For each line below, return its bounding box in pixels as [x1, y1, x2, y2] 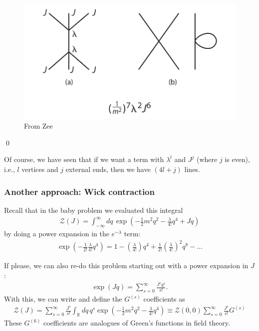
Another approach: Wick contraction [4, 185, 155, 197]
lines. [184, 164, 200, 174]
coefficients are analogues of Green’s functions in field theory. [43, 318, 230, 328]
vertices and [21, 164, 58, 174]
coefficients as [143, 294, 185, 304]
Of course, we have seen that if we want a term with [4, 154, 164, 165]
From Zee [24, 121, 53, 131]
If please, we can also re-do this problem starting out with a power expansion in [4, 260, 249, 271]
